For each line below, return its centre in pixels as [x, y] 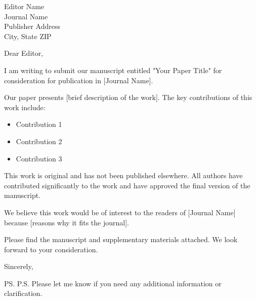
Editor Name [24, 6]
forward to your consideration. [51, 249]
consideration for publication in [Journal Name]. [79, 80]
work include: [25, 107]
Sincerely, [19, 266]
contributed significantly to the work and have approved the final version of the [127, 185]
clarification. [23, 293]
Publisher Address [32, 26]
